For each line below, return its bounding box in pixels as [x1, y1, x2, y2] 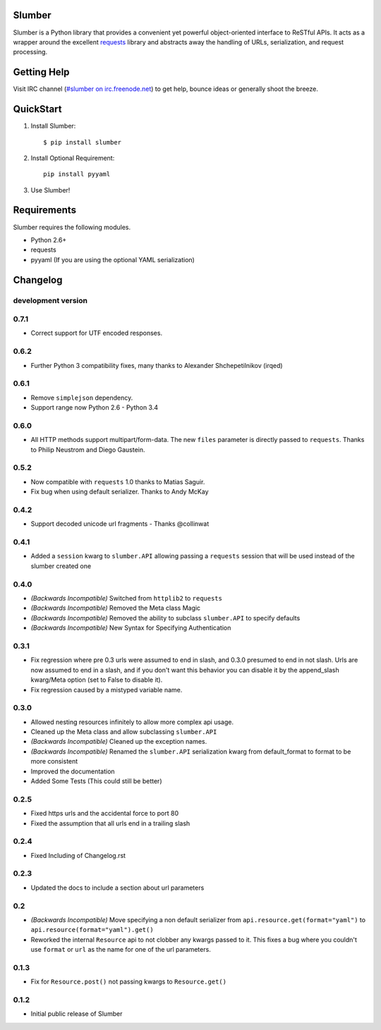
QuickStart [13, 103, 63, 116]
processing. [13, 48, 48, 56]
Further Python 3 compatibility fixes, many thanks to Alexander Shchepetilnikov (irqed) [30, 361, 283, 369]
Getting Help [13, 66, 70, 78]
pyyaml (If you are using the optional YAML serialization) [30, 255, 195, 264]
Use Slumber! [30, 185, 71, 194]
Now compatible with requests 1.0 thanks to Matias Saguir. [30, 477, 205, 486]
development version [13, 295, 88, 305]
